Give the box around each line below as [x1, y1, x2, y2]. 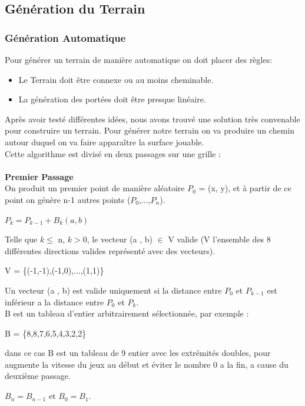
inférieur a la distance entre [5, 295, 104, 308]
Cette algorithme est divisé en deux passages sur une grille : [5, 147, 221, 159]
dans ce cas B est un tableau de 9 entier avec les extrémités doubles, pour [5, 347, 271, 359]
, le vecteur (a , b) [87, 233, 153, 245]
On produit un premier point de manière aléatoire [5, 182, 185, 194]
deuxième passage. [5, 370, 71, 382]
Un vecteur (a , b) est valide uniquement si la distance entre [5, 284, 222, 296]
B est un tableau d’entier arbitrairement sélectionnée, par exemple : [5, 307, 249, 320]
